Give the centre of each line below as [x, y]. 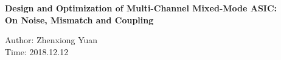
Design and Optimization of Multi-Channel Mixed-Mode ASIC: [141, 8]
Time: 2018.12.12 [37, 51]
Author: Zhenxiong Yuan [51, 40]
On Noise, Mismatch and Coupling [79, 19]
